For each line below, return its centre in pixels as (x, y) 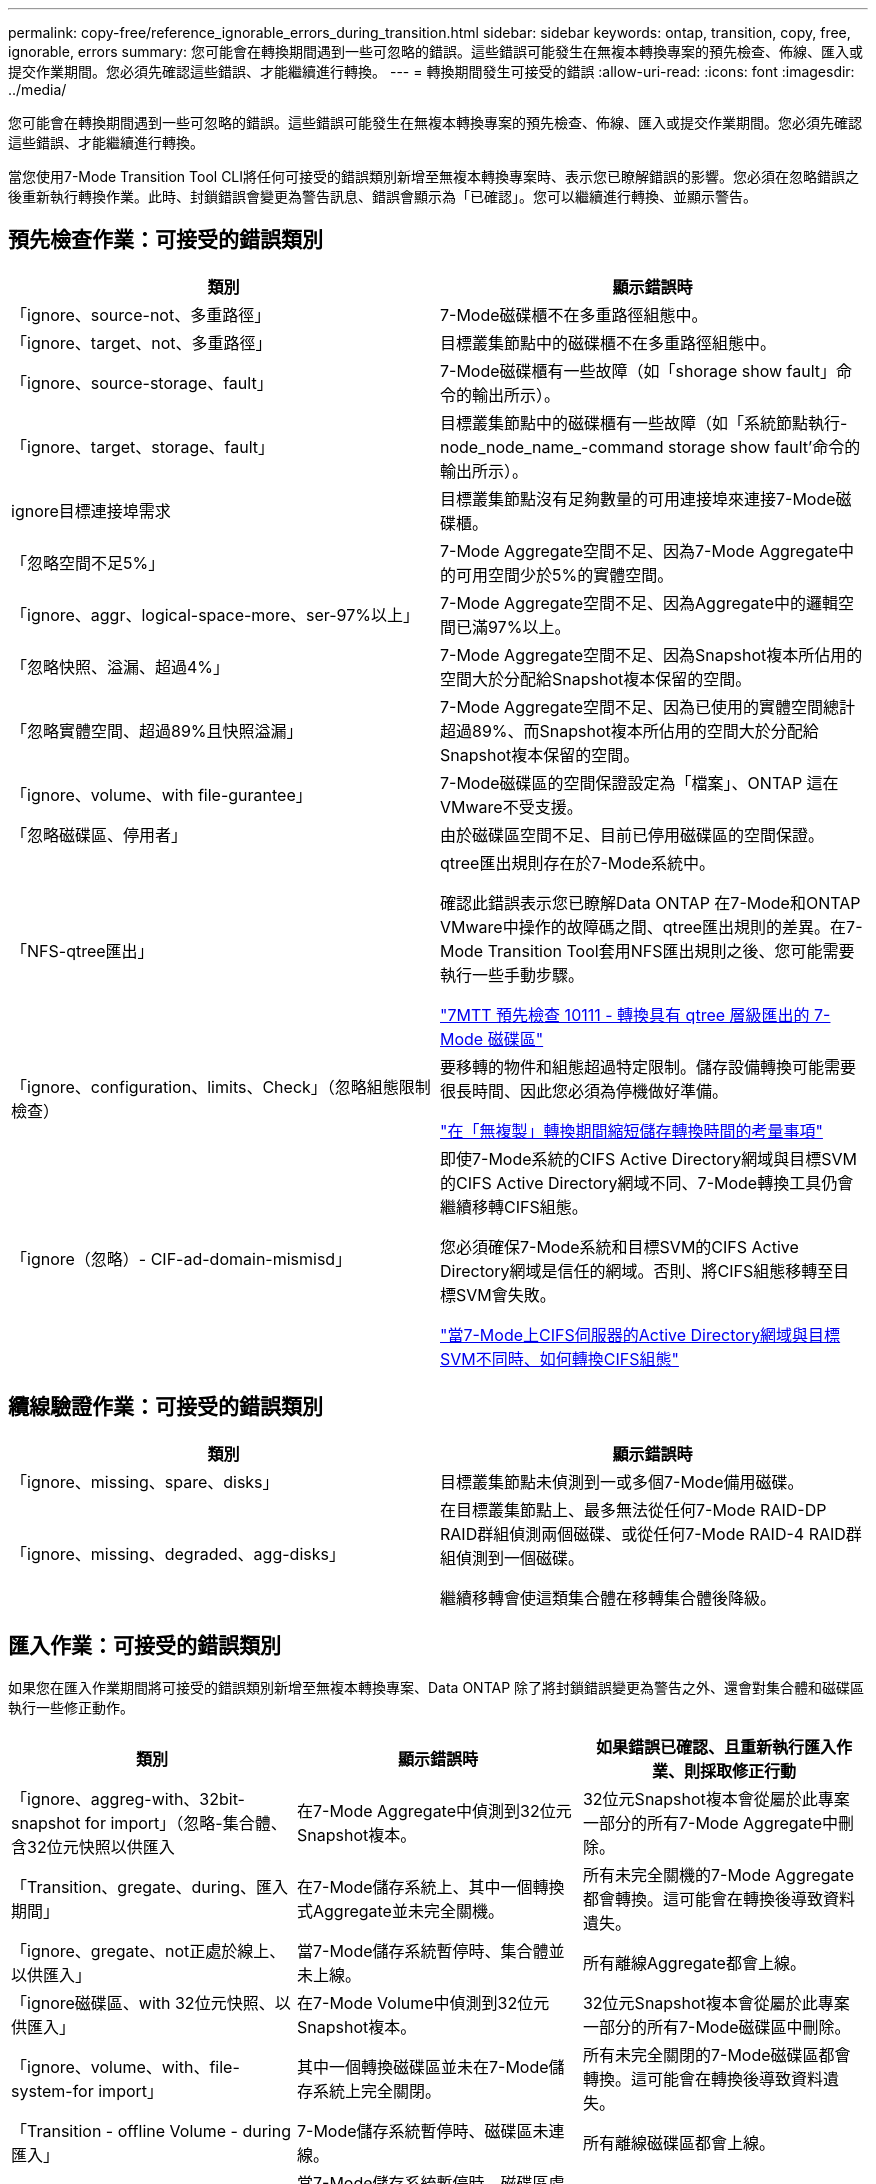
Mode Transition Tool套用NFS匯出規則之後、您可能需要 (647, 950)
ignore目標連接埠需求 (91, 510)
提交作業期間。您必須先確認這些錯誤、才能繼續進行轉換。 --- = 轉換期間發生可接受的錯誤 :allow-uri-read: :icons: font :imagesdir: (431, 71)
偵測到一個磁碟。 (520, 1557)
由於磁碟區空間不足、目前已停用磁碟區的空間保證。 (632, 834)
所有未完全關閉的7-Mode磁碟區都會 (716, 2054)
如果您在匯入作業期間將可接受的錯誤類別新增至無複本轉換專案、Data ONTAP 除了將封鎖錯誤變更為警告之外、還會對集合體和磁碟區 (436, 1687)
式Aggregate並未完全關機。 (400, 1910)
